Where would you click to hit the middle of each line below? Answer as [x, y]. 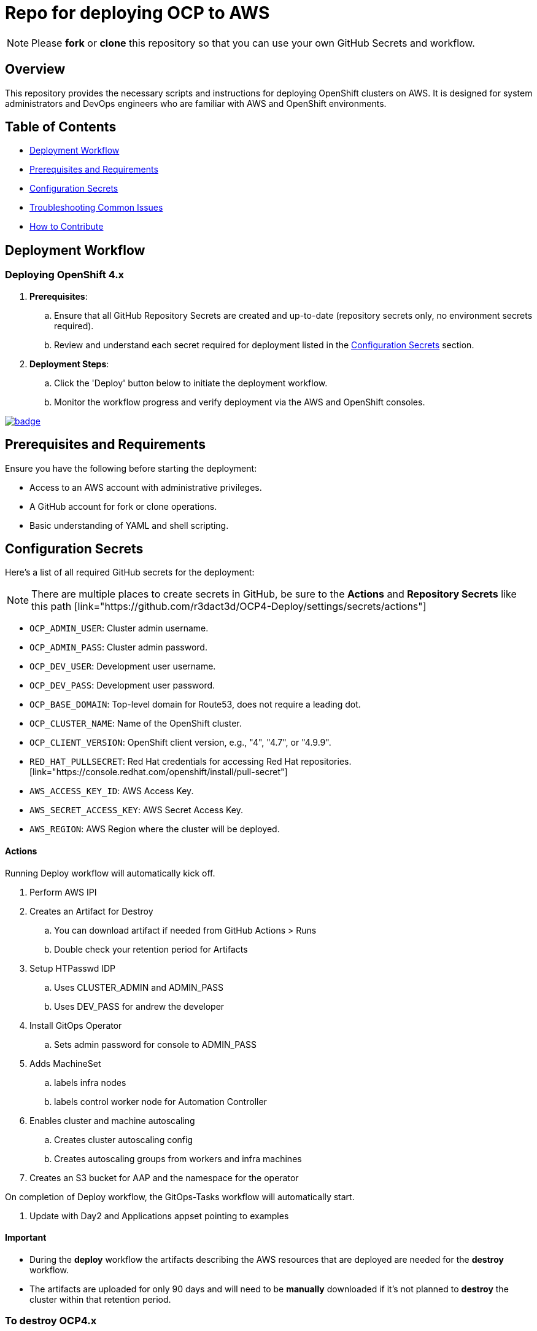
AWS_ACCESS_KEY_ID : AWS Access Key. [112, 791]
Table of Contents [61, 127]
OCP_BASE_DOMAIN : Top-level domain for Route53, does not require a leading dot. [195, 705]
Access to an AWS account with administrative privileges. [146, 487]
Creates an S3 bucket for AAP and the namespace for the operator [164, 1177]
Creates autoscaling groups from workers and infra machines [178, 1158]
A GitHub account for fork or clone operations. [123, 506]
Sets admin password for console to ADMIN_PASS [155, 1044]
